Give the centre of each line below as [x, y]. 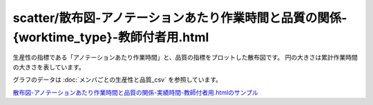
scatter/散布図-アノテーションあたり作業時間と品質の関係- [180, 18]
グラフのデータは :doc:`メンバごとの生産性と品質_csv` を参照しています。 [117, 80]
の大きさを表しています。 [49, 67]
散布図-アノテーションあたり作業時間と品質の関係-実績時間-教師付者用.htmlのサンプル [135, 92]
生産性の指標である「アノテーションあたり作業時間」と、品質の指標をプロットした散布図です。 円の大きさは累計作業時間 [185, 58]
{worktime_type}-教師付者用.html [111, 37]
